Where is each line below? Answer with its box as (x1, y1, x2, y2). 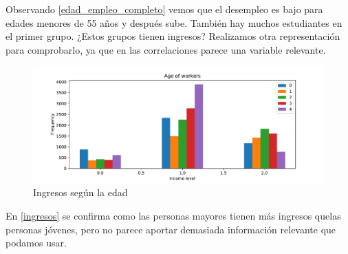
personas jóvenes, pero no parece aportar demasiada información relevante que (6, 222, 336, 236)
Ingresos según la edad (33, 185, 128, 200)
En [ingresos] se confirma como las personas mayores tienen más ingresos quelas (6, 208, 341, 222)
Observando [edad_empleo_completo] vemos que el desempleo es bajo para (6, 2, 323, 16)
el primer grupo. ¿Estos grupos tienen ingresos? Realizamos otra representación (6, 29, 340, 43)
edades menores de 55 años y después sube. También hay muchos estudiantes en (6, 15, 342, 30)
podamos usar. (6, 235, 67, 250)
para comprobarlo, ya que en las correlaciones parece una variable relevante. (6, 42, 326, 56)
